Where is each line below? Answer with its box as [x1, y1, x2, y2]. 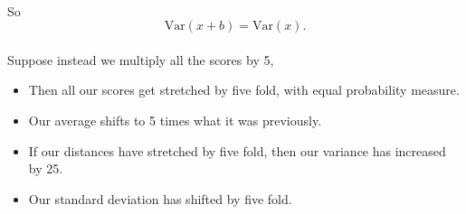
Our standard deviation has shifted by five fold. [28, 189, 292, 208]
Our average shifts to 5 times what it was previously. [28, 110, 322, 129]
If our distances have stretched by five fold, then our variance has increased [28, 141, 446, 160]
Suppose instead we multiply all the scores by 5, [7, 50, 274, 69]
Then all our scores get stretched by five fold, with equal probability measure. [28, 80, 460, 99]
